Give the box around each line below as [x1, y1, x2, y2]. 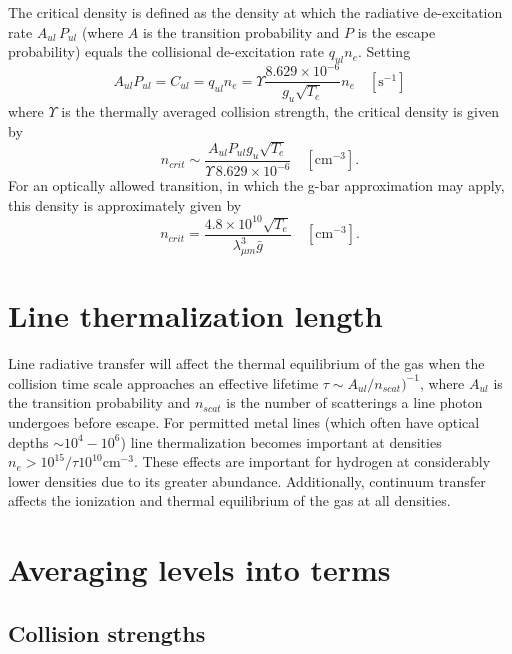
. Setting [358, 41, 411, 62]
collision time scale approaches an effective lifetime [8, 372, 319, 393]
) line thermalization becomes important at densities [120, 431, 442, 452]
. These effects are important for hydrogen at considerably [133, 451, 491, 472]
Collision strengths [8, 617, 206, 648]
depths [8, 431, 49, 452]
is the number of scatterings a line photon [226, 392, 483, 413]
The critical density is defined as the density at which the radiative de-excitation [8, 2, 503, 22]
